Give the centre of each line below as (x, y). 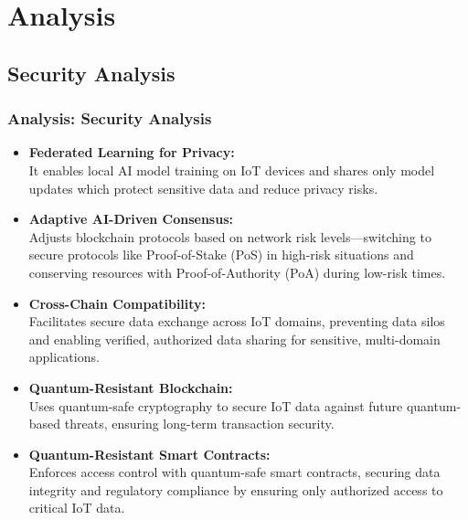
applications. (64, 357)
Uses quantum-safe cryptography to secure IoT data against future (216, 405)
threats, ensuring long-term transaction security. (199, 424)
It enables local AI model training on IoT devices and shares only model (232, 170)
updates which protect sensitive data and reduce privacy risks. (203, 188)
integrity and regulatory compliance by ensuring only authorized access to (236, 489)
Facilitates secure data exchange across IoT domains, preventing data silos (237, 321)
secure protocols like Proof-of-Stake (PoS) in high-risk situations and (221, 255)
